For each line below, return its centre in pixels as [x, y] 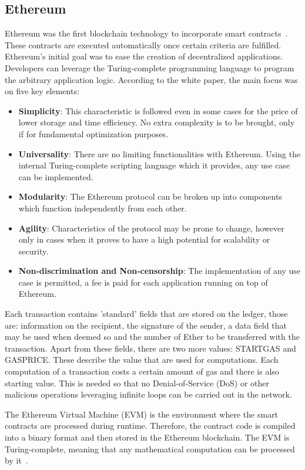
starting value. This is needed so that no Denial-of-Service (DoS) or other [137, 383]
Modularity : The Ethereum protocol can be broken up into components [150, 196]
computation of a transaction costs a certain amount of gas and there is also [142, 371]
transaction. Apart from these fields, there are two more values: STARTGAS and [150, 348]
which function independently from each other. [103, 208]
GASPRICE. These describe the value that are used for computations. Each [142, 360]
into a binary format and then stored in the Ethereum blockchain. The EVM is [147, 437]
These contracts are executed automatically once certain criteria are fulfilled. [143, 44]
